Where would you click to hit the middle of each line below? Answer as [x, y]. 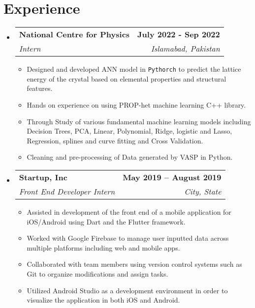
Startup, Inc [43, 177]
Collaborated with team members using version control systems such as [134, 264]
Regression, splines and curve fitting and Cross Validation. [115, 140]
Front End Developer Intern [67, 191]
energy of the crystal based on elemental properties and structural [127, 78]
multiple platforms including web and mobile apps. [103, 247]
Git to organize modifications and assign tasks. [97, 273]
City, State [203, 191]
